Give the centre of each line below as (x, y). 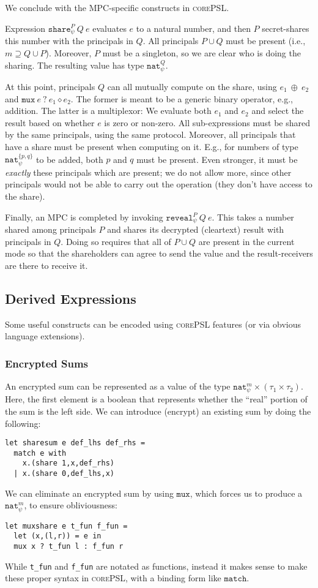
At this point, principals (50, 86)
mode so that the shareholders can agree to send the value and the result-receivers (159, 253)
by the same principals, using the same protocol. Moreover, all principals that (150, 134)
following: (23, 423)
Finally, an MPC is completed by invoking (84, 217)
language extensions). (45, 336)
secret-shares (286, 28)
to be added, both (70, 159)
